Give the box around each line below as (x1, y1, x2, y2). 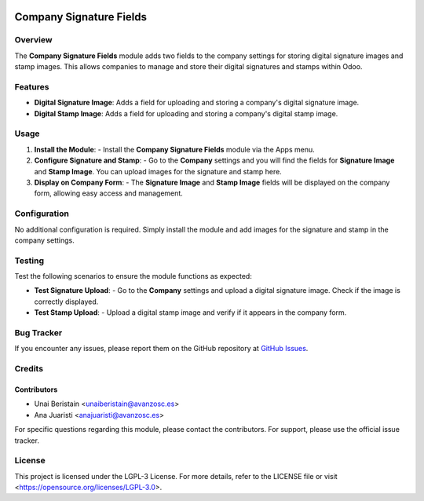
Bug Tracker (14, 327, 63, 338)
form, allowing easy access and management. (34, 188, 184, 198)
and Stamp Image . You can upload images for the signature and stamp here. (34, 166, 282, 176)
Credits (14, 364, 43, 375)
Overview (14, 35, 53, 46)
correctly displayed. (34, 297, 99, 306)
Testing (14, 255, 45, 266)
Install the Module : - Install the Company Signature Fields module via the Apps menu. (34, 144, 315, 154)
